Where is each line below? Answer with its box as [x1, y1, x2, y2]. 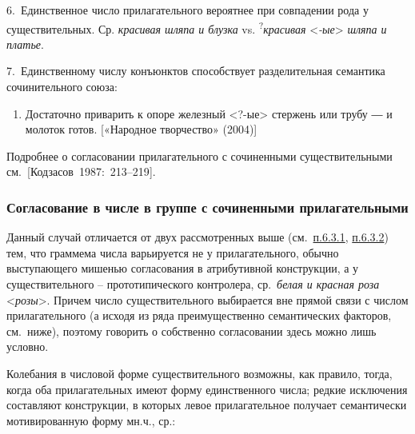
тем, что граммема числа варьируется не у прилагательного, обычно [6, 244, 339, 261]
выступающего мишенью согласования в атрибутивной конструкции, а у [6, 260, 359, 277]
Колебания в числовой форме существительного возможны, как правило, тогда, [6, 364, 393, 381]
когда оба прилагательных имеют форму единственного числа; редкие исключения [6, 380, 408, 397]
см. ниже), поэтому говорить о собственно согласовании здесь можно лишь [6, 322, 377, 339]
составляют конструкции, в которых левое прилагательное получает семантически [6, 396, 407, 413]
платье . [6, 35, 44, 52]
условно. [6, 338, 49, 355]
